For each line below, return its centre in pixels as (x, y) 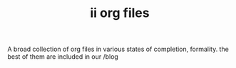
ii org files (120, 13)
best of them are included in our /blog (63, 57)
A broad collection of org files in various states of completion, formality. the (118, 49)
